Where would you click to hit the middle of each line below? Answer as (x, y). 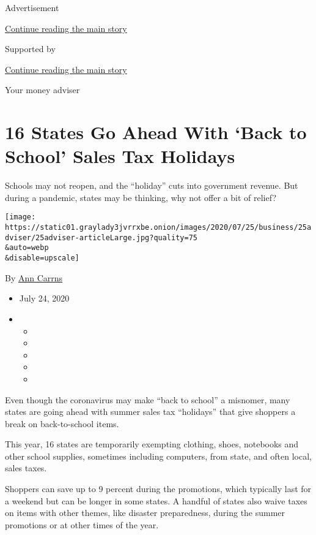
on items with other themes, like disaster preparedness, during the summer (145, 513)
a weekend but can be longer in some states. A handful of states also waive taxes (156, 500)
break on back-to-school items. (62, 423)
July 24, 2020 (44, 298)
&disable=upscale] (42, 258)
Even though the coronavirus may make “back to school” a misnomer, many (148, 399)
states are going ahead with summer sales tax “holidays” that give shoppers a (150, 412)
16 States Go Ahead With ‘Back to (156, 132)
